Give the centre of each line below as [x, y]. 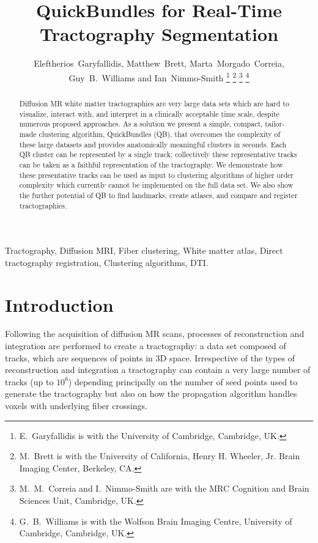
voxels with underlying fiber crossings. [76, 406]
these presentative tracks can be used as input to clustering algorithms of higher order [157, 175]
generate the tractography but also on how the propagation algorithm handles [151, 393]
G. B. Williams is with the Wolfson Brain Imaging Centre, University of [156, 521]
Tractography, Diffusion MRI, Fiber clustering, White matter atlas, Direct [144, 250]
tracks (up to [29, 381]
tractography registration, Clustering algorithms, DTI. [107, 262]
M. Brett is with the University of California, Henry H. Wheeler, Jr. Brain [160, 456]
